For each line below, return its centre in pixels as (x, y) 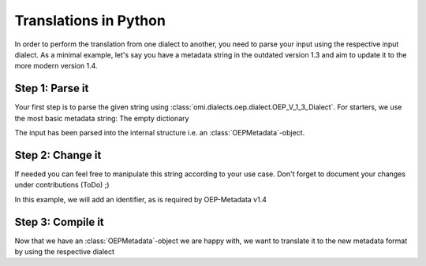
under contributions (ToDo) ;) (62, 185)
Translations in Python (90, 20)
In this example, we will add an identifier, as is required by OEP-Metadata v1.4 (141, 199)
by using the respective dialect (64, 251)
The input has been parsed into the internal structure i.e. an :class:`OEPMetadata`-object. (160, 133)
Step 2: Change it (58, 155)
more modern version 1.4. (56, 66)
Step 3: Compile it (59, 222)
